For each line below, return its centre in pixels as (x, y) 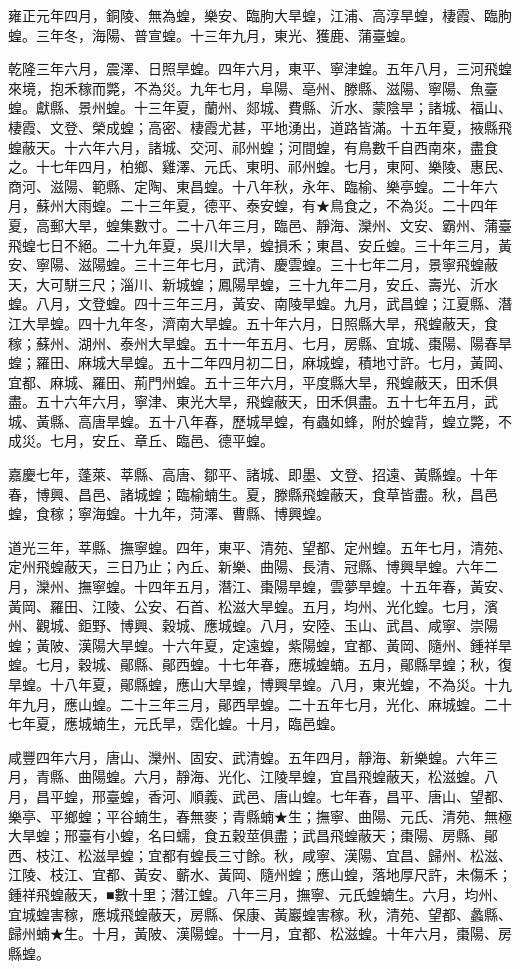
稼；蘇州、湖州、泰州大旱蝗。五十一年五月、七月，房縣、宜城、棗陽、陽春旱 (260, 342)
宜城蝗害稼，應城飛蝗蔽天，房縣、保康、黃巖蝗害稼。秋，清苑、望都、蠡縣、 (260, 913)
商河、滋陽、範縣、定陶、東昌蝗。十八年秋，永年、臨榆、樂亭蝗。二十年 (246, 185)
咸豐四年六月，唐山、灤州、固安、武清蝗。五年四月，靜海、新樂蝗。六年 (246, 756)
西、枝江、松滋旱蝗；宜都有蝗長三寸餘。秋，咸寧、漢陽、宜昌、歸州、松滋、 (260, 854)
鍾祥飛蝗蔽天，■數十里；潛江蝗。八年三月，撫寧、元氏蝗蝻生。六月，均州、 (257, 893)
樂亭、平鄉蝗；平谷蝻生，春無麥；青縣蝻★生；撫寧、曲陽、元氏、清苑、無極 (260, 815)
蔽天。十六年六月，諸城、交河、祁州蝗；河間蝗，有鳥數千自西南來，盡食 (259, 146)
